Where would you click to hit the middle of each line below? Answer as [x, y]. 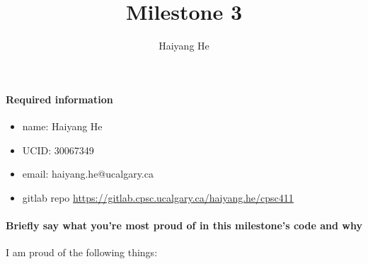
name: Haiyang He [62, 126]
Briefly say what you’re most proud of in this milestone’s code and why [184, 225]
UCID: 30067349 [58, 150]
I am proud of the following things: [82, 252]
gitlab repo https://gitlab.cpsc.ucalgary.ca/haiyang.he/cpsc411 [158, 197]
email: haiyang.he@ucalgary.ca [88, 174]
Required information [59, 99]
